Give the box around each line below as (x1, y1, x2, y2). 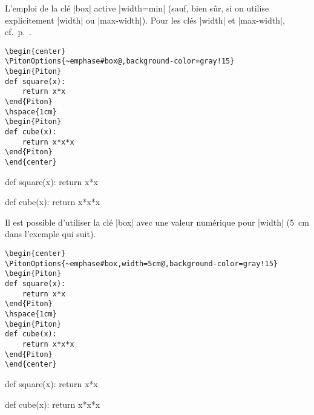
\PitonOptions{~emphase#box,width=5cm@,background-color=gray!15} (5, 259, 278, 268)
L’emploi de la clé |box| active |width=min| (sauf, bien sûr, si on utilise (5, 2, 269, 14)
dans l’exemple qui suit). (5, 227, 96, 240)
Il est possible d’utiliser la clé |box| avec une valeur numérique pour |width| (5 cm (5, 215, 309, 228)
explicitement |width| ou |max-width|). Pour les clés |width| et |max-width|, (5, 13, 285, 26)
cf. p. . (5, 25, 31, 38)
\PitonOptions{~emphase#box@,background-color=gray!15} (5, 57, 235, 66)
